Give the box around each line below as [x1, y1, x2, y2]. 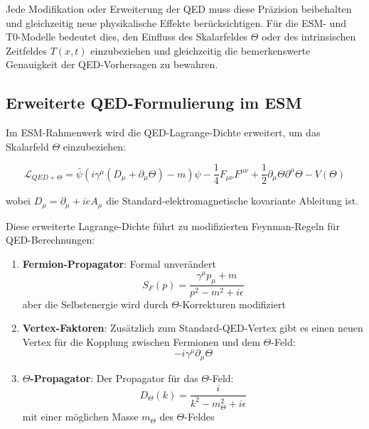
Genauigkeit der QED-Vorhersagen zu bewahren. [6, 57, 218, 72]
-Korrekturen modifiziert [178, 296, 286, 311]
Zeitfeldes [6, 43, 48, 58]
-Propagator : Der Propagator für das [30, 370, 198, 385]
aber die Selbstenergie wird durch [22, 296, 169, 311]
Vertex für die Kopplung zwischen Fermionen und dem [22, 334, 260, 349]
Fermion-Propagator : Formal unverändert [22, 256, 216, 271]
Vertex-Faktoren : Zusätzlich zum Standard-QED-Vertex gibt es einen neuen [22, 320, 363, 335]
